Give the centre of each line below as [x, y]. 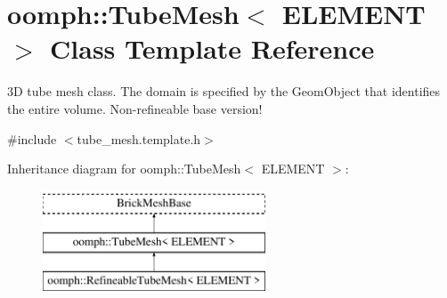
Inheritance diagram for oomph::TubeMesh [124, 169]
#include [32, 138]
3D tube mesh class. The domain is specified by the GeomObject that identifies [224, 91]
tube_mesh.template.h [139, 138]
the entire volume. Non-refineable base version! [135, 108]
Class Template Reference [212, 48]
